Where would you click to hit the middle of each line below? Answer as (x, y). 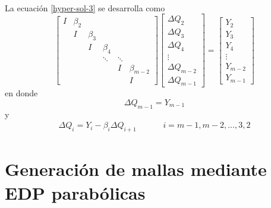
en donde (21, 93)
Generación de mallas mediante (136, 169)
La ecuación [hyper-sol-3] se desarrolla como (85, 7)
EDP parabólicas (75, 192)
